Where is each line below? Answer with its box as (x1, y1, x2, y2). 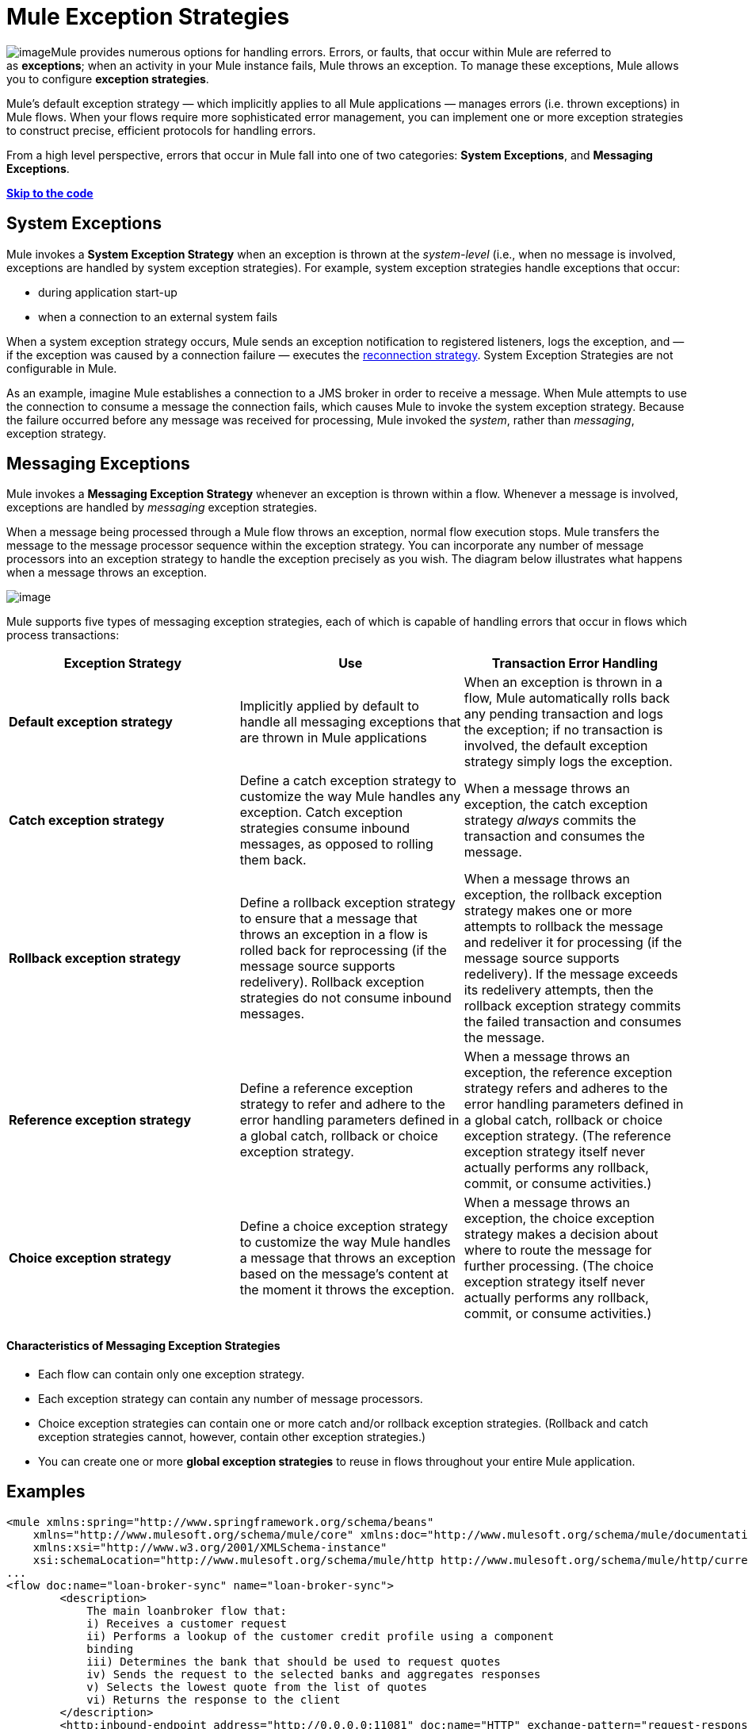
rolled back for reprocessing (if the (239, 942, 447, 959)
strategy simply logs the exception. (464, 753, 673, 770)
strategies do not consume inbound (239, 990, 452, 1006)
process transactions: (6, 628, 120, 642)
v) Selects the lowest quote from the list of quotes (86, 1680, 428, 1693)
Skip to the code (6, 186, 93, 200)
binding (86, 1642, 134, 1655)
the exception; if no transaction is (464, 722, 663, 738)
